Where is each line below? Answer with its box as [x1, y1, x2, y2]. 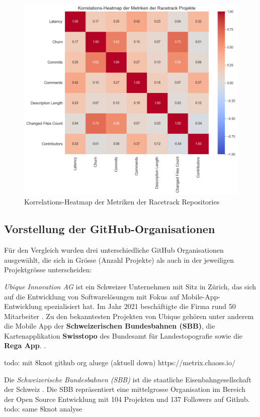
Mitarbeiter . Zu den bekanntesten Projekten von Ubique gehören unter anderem [4, 310, 254, 321]
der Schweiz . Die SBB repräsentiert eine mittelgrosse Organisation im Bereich [4, 384, 246, 394]
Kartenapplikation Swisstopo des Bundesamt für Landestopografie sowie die [4, 330, 243, 341]
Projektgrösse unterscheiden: [4, 264, 92, 275]
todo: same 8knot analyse [4, 403, 82, 414]
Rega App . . [4, 340, 46, 351]
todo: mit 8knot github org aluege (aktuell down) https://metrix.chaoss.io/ [4, 357, 236, 368]
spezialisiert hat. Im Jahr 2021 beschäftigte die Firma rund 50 [44, 301, 236, 311]
